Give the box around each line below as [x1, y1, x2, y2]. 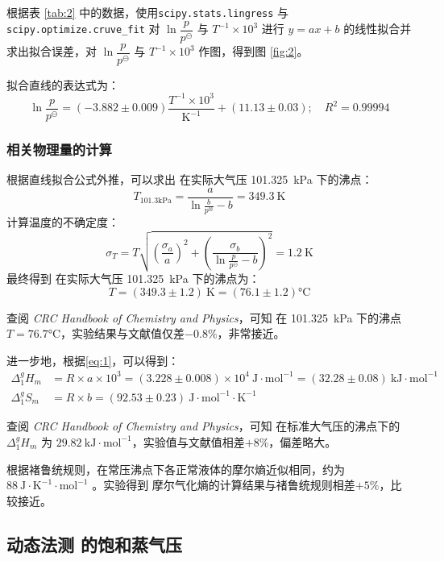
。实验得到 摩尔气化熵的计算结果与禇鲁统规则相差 [92, 476, 355, 493]
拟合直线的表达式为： [6, 76, 119, 93]
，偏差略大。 [268, 433, 337, 450]
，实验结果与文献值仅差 [60, 325, 185, 342]
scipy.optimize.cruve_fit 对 [6, 20, 160, 37]
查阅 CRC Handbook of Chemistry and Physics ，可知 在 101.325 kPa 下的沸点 [6, 309, 402, 326]
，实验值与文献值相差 [131, 433, 245, 450]
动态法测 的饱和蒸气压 [6, 531, 183, 556]
